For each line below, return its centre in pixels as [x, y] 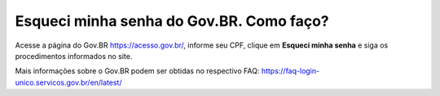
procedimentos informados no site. [74, 56]
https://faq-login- [290, 71]
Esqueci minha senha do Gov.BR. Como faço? [172, 21]
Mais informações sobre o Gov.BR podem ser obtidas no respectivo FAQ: [137, 71]
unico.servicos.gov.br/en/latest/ [68, 82]
